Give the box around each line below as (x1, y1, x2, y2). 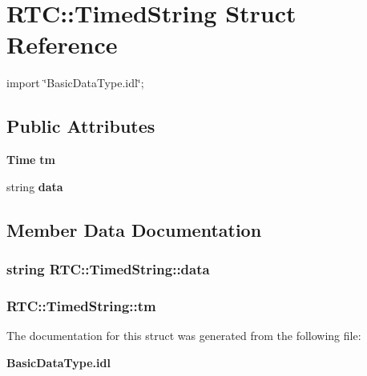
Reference (6, 28, 118, 61)
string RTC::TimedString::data (6, 259, 210, 278)
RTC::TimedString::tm (6, 295, 156, 315)
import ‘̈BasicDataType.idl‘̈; (6, 74, 144, 91)
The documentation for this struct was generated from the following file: (6, 327, 361, 344)
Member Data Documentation (6, 217, 262, 242)
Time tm (6, 151, 55, 168)
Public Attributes (6, 114, 155, 138)
